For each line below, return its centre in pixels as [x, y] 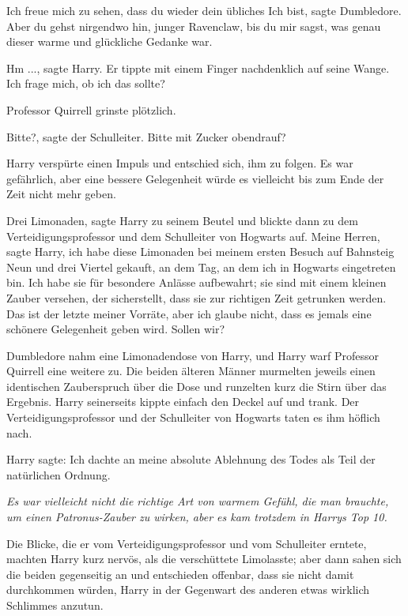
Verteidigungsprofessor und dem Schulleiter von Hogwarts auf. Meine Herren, [193, 236]
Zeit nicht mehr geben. [61, 194]
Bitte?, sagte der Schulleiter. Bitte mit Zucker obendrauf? [146, 136]
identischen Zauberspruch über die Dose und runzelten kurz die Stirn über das [196, 386]
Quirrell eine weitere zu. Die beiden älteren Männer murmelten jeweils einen [191, 371]
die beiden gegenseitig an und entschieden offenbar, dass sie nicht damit [180, 574]
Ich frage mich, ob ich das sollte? [86, 83]
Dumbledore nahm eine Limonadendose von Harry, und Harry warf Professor [193, 355]
